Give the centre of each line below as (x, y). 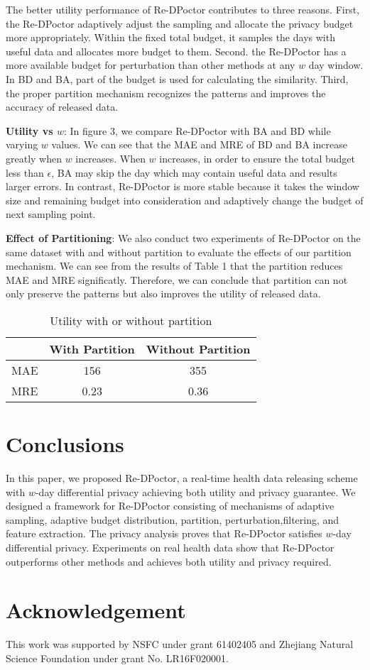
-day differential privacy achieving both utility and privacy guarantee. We (195, 491)
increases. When (110, 158)
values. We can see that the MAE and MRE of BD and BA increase (199, 144)
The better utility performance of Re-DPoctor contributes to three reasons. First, (183, 9)
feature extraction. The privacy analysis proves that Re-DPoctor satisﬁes (164, 533)
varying (22, 144)
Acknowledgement (96, 610)
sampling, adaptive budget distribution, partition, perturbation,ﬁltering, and (173, 519)
